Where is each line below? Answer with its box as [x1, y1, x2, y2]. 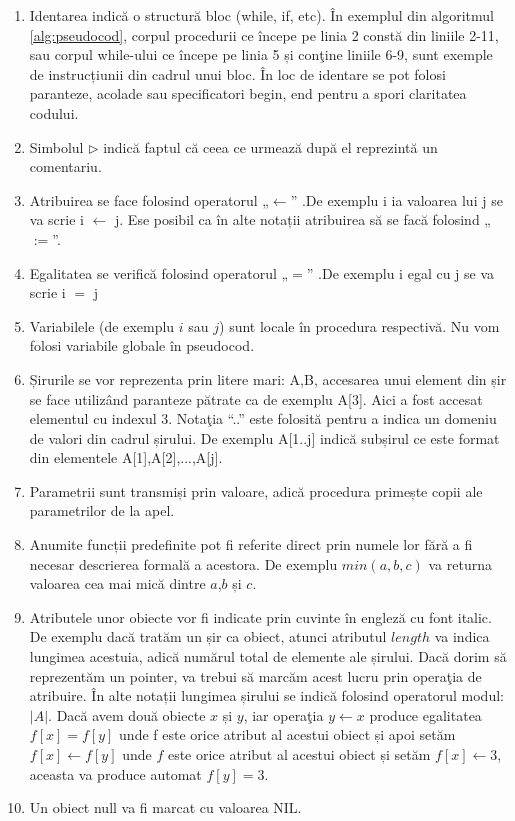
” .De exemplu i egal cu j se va [306, 262, 495, 283]
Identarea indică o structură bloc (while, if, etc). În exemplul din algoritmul [29, 5, 495, 25]
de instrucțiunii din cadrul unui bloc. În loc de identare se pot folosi [29, 63, 446, 84]
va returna [428, 553, 492, 574]
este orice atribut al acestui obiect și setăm [167, 744, 431, 764]
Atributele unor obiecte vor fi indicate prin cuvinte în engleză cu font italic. [29, 606, 492, 627]
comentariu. [29, 156, 102, 177]
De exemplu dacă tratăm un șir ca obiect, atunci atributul [29, 626, 387, 647]
